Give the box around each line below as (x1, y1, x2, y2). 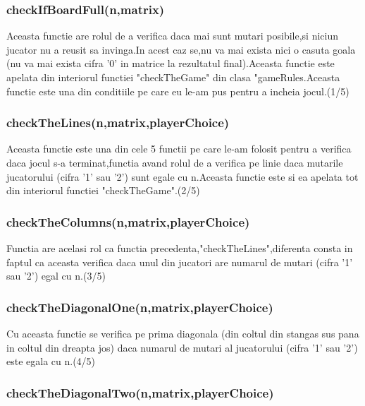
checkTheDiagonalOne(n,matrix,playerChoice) (6, 298, 273, 316)
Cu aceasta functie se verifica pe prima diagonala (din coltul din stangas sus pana (6, 326, 359, 340)
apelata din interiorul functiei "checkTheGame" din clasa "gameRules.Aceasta (6, 70, 340, 84)
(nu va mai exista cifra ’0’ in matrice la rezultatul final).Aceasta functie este (6, 56, 335, 71)
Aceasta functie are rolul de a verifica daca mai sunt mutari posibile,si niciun (6, 28, 339, 43)
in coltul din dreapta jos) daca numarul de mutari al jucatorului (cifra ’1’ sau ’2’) (6, 340, 358, 354)
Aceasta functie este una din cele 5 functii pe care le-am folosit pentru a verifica (6, 141, 352, 156)
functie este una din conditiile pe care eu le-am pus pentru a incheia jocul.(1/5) (6, 83, 349, 98)
